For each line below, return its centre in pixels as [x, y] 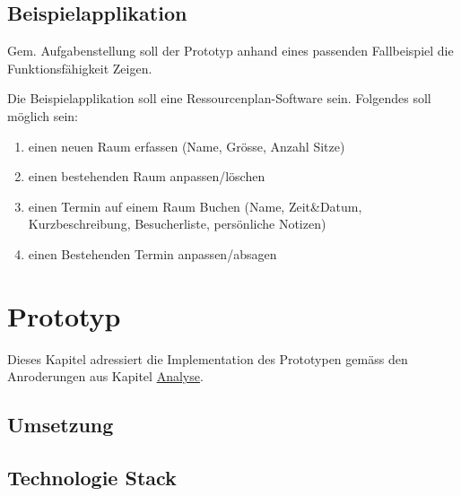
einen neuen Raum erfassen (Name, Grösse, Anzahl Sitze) [187, 146]
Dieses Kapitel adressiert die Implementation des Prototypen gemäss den [208, 358]
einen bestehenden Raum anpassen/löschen [147, 176]
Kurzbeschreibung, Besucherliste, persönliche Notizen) [177, 224]
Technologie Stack [92, 478]
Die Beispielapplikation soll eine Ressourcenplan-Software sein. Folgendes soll [219, 98]
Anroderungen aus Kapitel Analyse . [105, 376]
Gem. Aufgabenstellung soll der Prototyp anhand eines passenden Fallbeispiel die [230, 51]
